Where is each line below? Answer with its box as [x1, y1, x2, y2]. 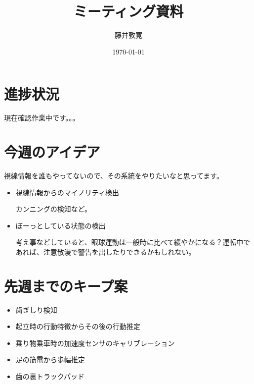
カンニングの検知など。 [15, 204, 92, 214]
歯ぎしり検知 [15, 304, 57, 315]
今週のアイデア [4, 142, 100, 162]
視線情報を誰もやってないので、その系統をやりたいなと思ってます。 [4, 170, 223, 180]
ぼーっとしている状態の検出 [15, 220, 106, 230]
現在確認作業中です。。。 [4, 112, 80, 123]
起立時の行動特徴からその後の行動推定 [15, 321, 140, 331]
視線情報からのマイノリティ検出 [15, 187, 119, 197]
